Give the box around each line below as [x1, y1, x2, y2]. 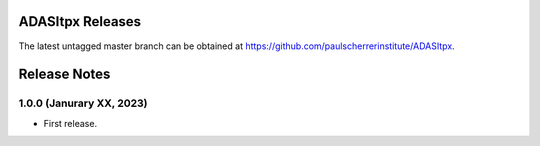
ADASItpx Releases [18, 13, 142, 30]
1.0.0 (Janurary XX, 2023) [18, 96, 149, 110]
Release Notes [18, 66, 111, 83]
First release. [43, 117, 98, 129]
